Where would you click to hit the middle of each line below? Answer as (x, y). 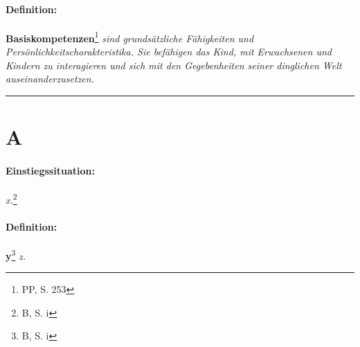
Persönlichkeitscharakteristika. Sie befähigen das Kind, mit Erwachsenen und (169, 52)
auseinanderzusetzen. (50, 79)
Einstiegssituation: (50, 170)
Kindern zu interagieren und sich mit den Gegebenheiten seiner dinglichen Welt (174, 65)
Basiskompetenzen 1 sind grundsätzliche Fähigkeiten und (130, 37)
